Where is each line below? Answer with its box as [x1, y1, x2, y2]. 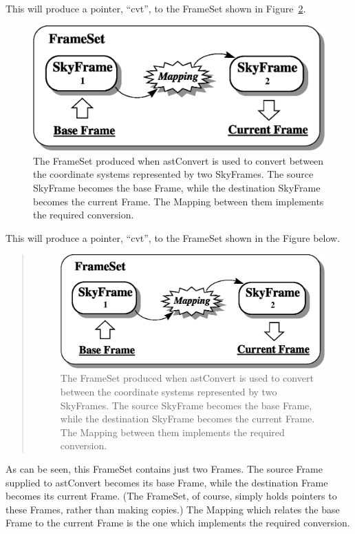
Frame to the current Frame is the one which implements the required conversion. [6, 515, 350, 530]
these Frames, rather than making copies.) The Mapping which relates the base [6, 502, 340, 516]
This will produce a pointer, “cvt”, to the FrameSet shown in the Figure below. [6, 230, 341, 245]
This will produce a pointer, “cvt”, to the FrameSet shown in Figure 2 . [6, 1, 306, 15]
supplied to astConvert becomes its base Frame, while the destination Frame [6, 475, 328, 489]
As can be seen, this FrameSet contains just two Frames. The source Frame [6, 461, 323, 475]
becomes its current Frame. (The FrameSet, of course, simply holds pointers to [6, 489, 337, 503]
